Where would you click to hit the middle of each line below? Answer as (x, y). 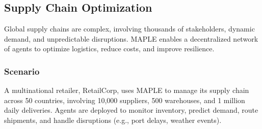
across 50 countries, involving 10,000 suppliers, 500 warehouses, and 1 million (125, 100)
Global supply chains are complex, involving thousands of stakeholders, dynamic (129, 29)
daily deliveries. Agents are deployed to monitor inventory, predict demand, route (131, 110)
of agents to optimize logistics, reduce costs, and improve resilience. (109, 49)
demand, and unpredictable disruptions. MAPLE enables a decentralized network (131, 38)
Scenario (22, 71)
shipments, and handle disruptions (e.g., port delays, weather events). (113, 120)
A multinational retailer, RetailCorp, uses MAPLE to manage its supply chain (127, 90)
